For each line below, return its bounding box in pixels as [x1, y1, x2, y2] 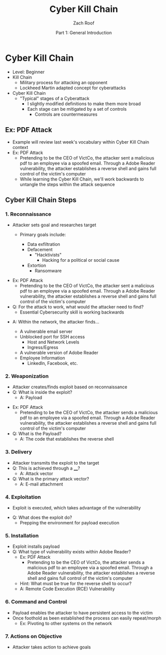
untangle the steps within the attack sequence [19, 181, 115, 187]
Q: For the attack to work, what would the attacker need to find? [12, 304, 144, 310]
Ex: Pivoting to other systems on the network [19, 620, 112, 626]
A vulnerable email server [19, 328, 73, 334]
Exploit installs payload [12, 543, 60, 549]
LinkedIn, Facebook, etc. [27, 360, 78, 366]
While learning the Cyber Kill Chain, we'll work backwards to [19, 176, 144, 182]
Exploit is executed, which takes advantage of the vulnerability [12, 505, 141, 511]
